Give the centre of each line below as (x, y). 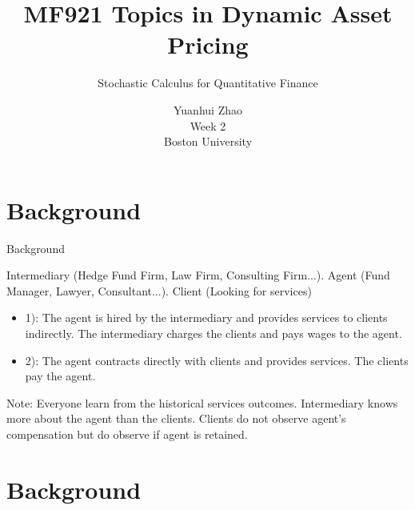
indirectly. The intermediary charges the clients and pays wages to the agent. (213, 333)
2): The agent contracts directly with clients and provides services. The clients (217, 360)
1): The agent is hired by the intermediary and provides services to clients (206, 317)
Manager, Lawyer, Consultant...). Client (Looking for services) (159, 290)
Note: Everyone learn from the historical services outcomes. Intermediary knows (202, 402)
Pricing (208, 44)
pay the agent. (60, 376)
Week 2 (208, 125)
